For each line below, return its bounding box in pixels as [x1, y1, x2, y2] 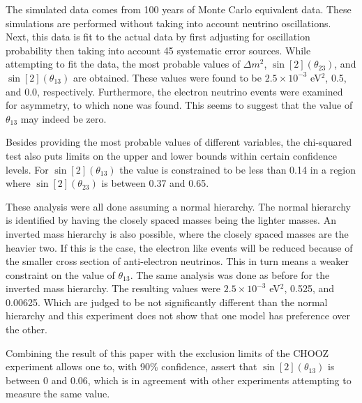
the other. [6, 322, 47, 337]
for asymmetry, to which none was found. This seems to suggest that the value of [6, 98, 353, 112]
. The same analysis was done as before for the [130, 267, 330, 282]
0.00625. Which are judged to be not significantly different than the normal [6, 294, 328, 309]
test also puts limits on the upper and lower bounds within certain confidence [6, 148, 337, 162]
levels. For [6, 162, 49, 176]
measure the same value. [6, 386, 110, 401]
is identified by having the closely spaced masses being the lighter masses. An [6, 213, 336, 227]
